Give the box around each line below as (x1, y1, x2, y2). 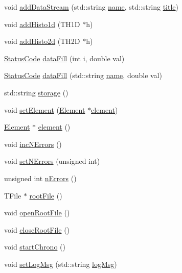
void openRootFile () (4, 207, 70, 218)
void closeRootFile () (4, 224, 70, 235)
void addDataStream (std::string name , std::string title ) (4, 2, 178, 12)
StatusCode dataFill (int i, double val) (4, 53, 125, 63)
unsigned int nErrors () (4, 172, 77, 183)
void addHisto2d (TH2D (4, 36, 80, 46)
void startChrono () (4, 241, 65, 252)
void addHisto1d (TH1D (4, 18, 80, 29)
